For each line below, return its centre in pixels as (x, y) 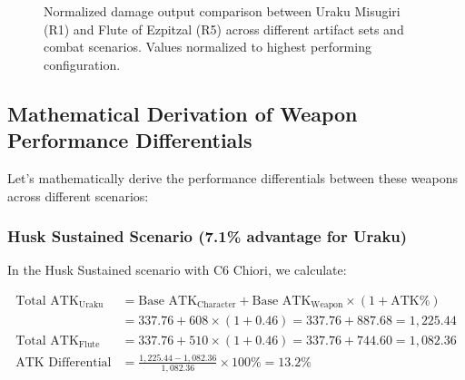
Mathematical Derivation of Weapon (183, 113)
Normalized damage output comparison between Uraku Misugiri (222, 11)
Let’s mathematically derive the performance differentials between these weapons (233, 177)
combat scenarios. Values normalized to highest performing (208, 47)
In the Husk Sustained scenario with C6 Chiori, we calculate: (177, 270)
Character (217, 305)
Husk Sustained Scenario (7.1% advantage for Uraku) (208, 236)
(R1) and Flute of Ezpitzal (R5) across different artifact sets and (224, 29)
